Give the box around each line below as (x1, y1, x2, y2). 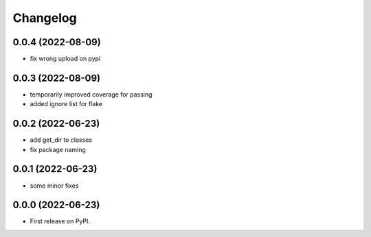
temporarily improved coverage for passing (30, 90, 153, 99)
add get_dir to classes (30, 136, 93, 144)
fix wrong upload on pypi (30, 55, 101, 63)
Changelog (12, 10, 77, 25)
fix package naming (30, 145, 86, 153)
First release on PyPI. (30, 217, 91, 225)
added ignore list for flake (30, 100, 103, 108)
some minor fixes (30, 182, 79, 190)
